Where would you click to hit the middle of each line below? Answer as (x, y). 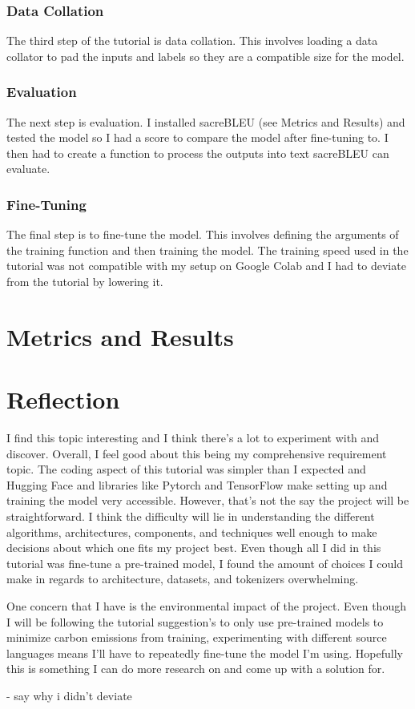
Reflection (63, 399)
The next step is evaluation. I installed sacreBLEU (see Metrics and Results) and (206, 121)
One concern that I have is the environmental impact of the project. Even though (206, 606)
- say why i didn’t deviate (69, 695)
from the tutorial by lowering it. (85, 281)
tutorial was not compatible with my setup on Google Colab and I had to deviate (206, 266)
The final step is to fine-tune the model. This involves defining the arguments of (203, 234)
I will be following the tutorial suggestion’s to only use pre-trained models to (195, 621)
